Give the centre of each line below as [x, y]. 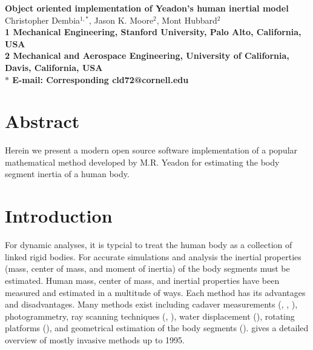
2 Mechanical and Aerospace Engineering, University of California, [147, 56]
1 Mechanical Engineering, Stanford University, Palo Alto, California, [153, 32]
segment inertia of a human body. [67, 174]
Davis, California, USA [54, 67]
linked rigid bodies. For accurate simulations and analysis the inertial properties [153, 256]
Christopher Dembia [43, 20]
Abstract [42, 121]
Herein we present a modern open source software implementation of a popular [151, 150]
